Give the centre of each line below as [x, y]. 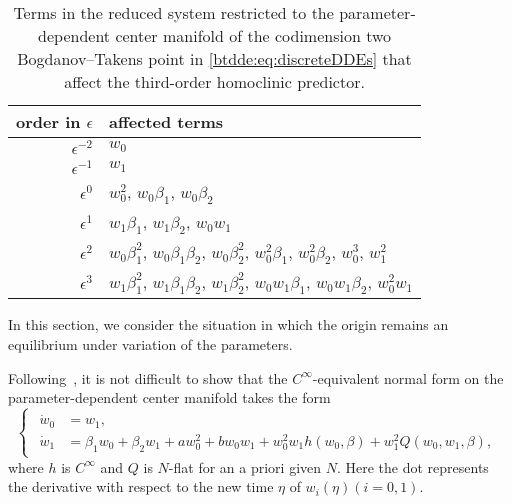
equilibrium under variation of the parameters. [150, 343]
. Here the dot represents [412, 466]
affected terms [166, 121]
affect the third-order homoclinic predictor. [214, 81]
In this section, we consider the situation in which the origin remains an [228, 324]
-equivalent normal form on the [408, 377]
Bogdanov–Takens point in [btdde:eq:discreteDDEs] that [214, 58]
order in [48, 121]
